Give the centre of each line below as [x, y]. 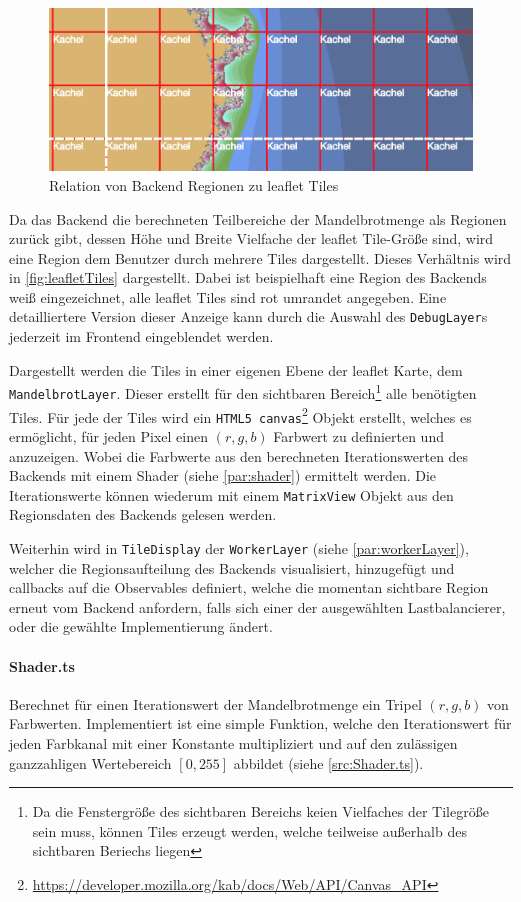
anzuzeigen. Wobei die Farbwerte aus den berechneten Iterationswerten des [239, 455]
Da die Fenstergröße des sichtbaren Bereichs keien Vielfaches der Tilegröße [260, 811]
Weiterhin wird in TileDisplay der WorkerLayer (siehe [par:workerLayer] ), [239, 547]
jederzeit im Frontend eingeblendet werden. [141, 336]
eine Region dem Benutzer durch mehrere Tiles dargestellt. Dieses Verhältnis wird [260, 257]
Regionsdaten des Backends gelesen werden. [143, 514]
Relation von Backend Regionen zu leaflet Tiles [194, 184]
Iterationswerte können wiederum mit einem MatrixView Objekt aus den [231, 494]
